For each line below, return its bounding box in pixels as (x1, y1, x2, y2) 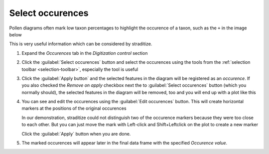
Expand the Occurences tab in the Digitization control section (21, 50, 148, 56)
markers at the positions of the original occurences (21, 105, 127, 112)
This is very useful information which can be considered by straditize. (9, 41, 152, 47)
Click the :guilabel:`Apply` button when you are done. (21, 131, 131, 137)
